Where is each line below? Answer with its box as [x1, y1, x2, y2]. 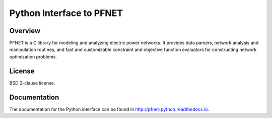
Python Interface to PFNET [9, 7, 123, 18]
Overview [9, 26, 41, 35]
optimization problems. [9, 53, 57, 59]
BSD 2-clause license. [9, 80, 55, 86]
